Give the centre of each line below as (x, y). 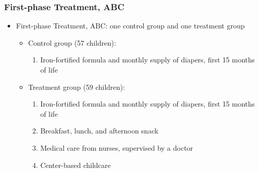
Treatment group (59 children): (76, 87)
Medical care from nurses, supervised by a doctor (117, 147)
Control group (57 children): (72, 42)
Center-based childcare (75, 165)
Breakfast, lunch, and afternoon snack (99, 131)
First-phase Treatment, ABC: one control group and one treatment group (130, 26)
